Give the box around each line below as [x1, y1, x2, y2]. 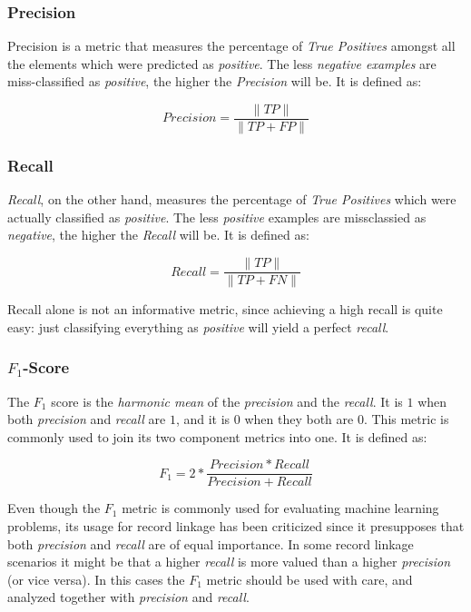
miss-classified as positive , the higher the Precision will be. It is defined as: [7, 72, 422, 91]
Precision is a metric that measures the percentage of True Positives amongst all [7, 36, 456, 55]
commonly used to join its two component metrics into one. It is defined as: [7, 427, 427, 446]
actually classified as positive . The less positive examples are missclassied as [7, 207, 427, 226]
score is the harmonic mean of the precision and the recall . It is [51, 391, 403, 410]
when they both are [244, 410, 354, 429]
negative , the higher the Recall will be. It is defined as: [7, 225, 309, 244]
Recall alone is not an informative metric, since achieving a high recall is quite [7, 300, 443, 319]
